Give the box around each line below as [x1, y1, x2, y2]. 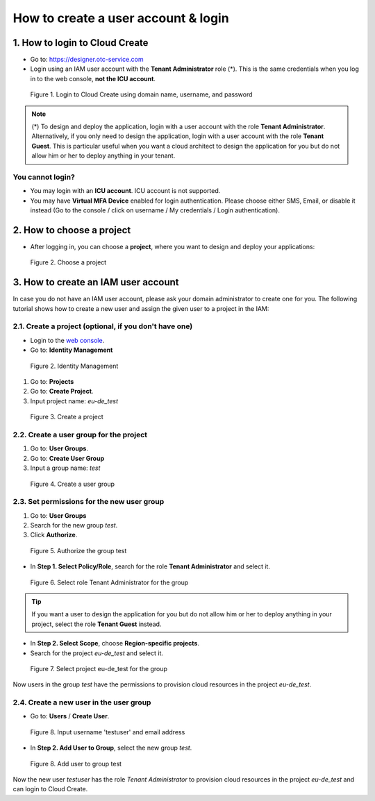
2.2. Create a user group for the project [12, 430, 148, 439]
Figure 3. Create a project [30, 413, 103, 421]
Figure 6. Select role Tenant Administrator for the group [30, 578, 189, 587]
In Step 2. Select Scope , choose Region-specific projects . [30, 639, 199, 648]
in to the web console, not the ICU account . [30, 74, 156, 83]
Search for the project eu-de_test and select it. [30, 649, 163, 657]
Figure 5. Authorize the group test [30, 546, 127, 555]
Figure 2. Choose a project [30, 258, 107, 267]
